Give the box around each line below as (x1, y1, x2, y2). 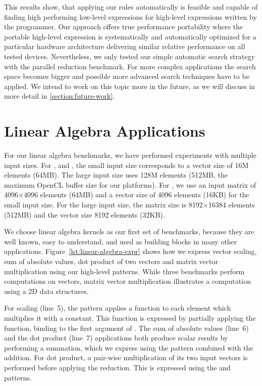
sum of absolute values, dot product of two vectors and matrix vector (4, 256, 218, 266)
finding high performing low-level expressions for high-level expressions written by (4, 11, 257, 22)
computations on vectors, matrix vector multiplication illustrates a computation (4, 276, 251, 286)
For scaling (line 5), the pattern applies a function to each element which (4, 303, 231, 313)
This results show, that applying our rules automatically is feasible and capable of (4, 2, 257, 12)
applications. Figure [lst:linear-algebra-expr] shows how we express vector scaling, (4, 246, 257, 256)
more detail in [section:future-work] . (4, 91, 115, 101)
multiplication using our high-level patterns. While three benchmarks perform (4, 266, 245, 276)
